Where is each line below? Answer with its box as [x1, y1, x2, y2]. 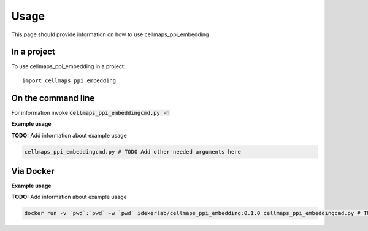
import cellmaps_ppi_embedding [22, 77, 117, 84]
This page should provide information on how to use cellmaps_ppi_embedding [11, 31, 209, 38]
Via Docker [11, 166, 55, 176]
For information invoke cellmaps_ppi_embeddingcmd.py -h [11, 109, 170, 116]
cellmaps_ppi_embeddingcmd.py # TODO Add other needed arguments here [24, 148, 242, 155]
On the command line [11, 93, 95, 103]
